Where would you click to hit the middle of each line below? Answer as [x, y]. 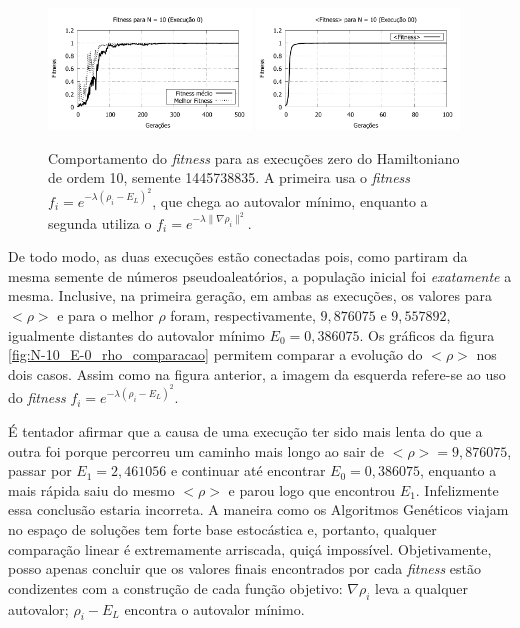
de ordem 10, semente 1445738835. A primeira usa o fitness [229, 177]
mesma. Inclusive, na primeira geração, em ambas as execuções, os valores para [250, 295]
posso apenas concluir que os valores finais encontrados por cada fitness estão [245, 568]
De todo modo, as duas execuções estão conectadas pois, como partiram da [238, 256]
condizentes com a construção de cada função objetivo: [175, 587]
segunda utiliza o [100, 222]
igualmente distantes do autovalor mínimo [136, 334]
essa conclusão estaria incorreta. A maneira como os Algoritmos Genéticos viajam [258, 509]
